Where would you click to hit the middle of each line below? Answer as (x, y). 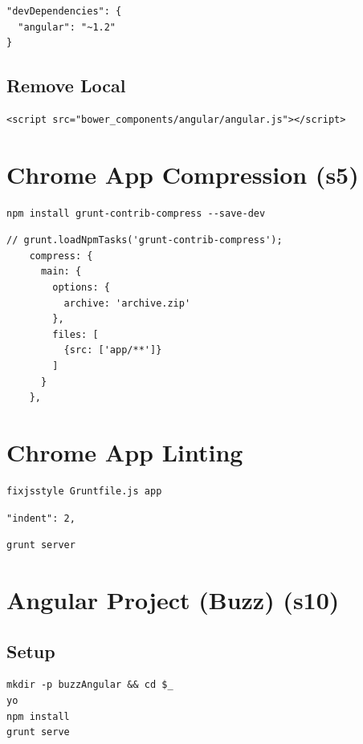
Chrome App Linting (125, 452)
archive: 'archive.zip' (127, 303)
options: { (81, 288)
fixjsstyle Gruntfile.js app (84, 491)
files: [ (75, 334)
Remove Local (66, 85)
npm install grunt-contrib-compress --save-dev (136, 213)
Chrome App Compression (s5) (183, 174)
